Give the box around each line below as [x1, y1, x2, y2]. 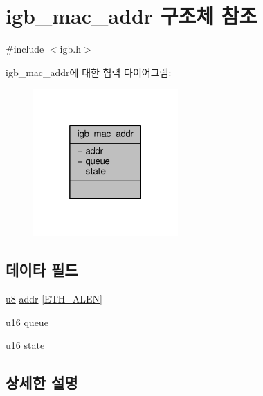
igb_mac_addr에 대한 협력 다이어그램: [6, 64, 172, 79]
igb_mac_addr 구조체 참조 [6, 1, 257, 30]
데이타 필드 [6, 259, 78, 280]
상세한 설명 [6, 372, 78, 393]
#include [6, 42, 44, 56]
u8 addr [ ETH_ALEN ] [6, 291, 102, 306]
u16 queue [6, 314, 48, 329]
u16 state [6, 338, 45, 352]
